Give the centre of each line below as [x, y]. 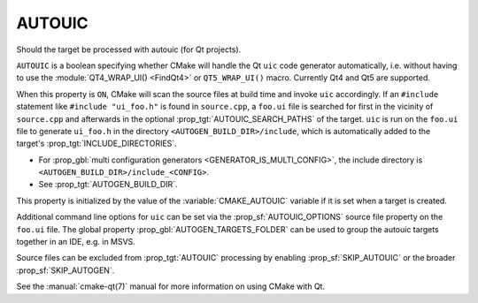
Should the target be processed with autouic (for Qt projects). [129, 49]
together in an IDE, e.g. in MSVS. [76, 242]
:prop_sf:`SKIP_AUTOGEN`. [66, 270]
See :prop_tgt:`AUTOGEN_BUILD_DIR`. [108, 185]
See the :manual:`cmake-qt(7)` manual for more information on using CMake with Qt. [171, 286]
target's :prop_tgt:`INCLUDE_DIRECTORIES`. [96, 144]
